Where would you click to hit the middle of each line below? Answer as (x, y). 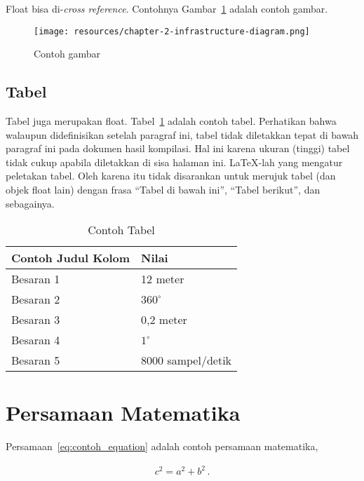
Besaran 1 (36, 279)
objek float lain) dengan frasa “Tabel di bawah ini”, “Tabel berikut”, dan (163, 190)
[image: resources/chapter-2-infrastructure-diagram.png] (172, 31)
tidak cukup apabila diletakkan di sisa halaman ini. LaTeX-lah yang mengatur (174, 162)
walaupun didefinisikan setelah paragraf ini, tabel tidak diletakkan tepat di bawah (182, 134)
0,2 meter (164, 320)
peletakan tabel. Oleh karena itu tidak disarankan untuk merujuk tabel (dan (171, 176)
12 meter (163, 279)
